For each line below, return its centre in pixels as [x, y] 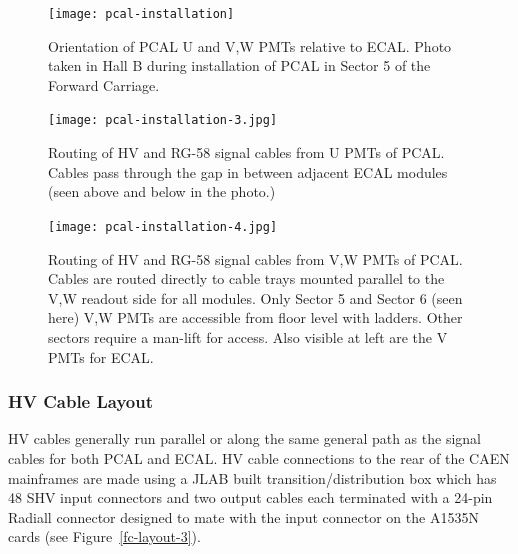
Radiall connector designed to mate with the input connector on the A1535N [243, 516]
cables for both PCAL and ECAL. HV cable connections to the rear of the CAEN [259, 457]
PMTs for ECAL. [101, 356]
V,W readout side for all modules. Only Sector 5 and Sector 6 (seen [255, 297]
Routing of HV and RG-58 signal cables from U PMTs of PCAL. [246, 152]
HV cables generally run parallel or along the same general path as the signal [244, 438]
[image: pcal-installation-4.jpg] [163, 226]
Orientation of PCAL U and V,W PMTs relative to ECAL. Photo [250, 45]
